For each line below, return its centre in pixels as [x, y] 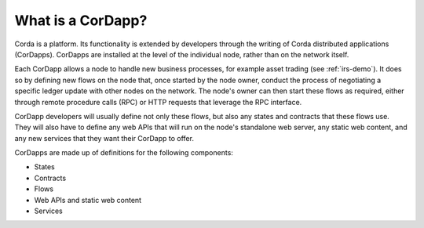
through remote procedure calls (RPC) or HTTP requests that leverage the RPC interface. [158, 102]
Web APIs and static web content [88, 200]
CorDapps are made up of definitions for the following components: [124, 153]
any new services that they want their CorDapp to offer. [104, 138]
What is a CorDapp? [81, 20]
